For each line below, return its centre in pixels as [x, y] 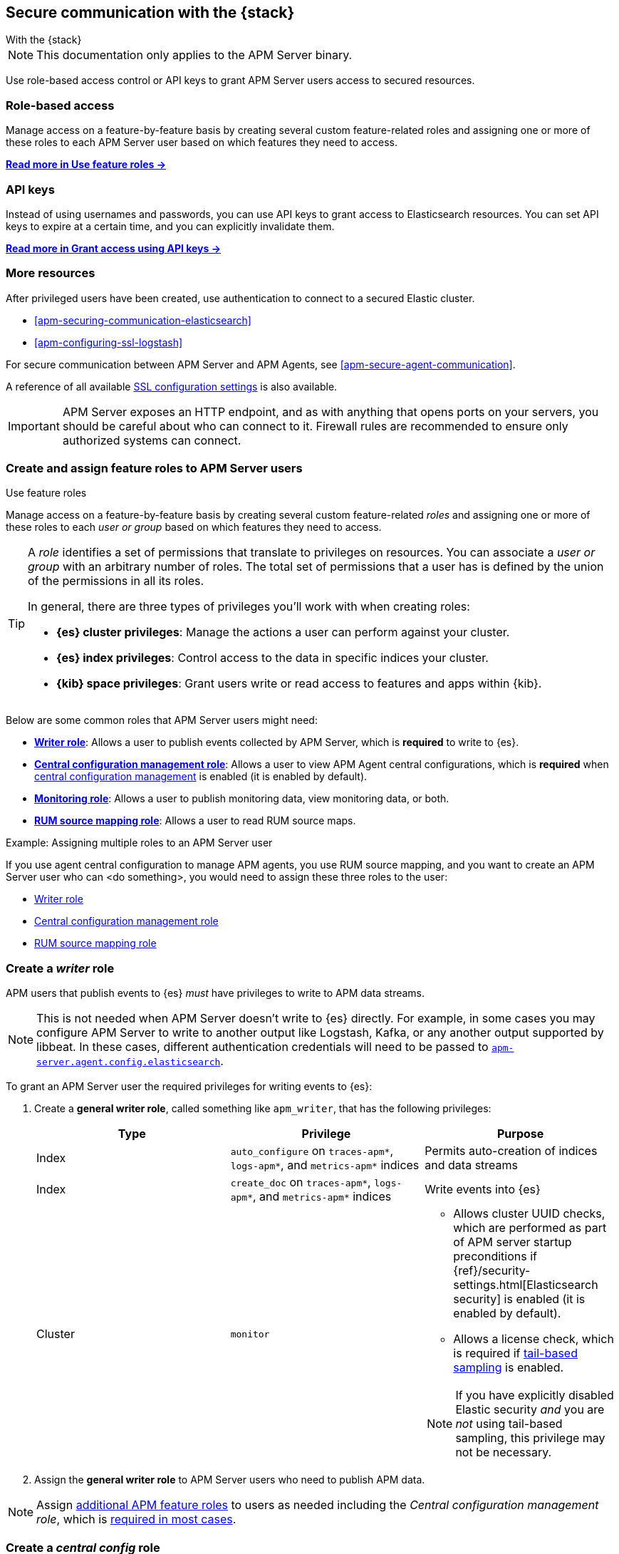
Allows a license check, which [534, 1339]
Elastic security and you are [530, 1410]
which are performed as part [530, 1228]
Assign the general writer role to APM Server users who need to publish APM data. [230, 1480]
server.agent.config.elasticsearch [129, 1062]
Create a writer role [60, 968]
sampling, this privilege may [530, 1438]
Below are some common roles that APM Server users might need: [162, 720]
